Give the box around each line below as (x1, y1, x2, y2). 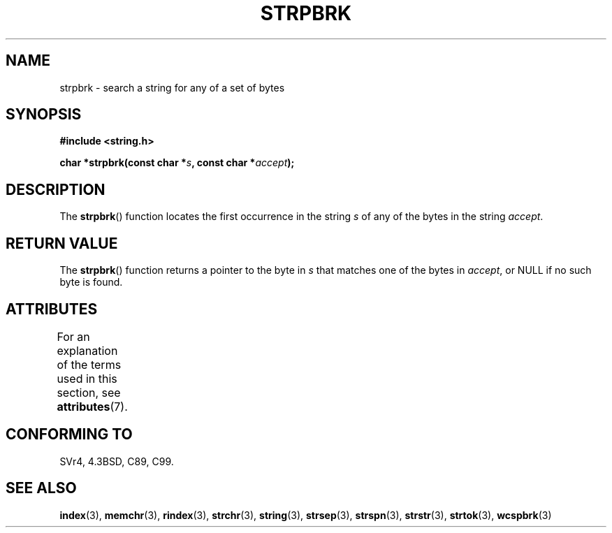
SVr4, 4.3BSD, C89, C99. (59, 455, 174, 467)
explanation (57, 343, 118, 358)
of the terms (57, 357, 122, 372)
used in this (57, 371, 117, 386)
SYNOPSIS (6, 105, 82, 124)
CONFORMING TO (6, 425, 133, 444)
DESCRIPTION (6, 180, 105, 198)
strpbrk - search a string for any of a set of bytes (59, 81, 285, 94)
